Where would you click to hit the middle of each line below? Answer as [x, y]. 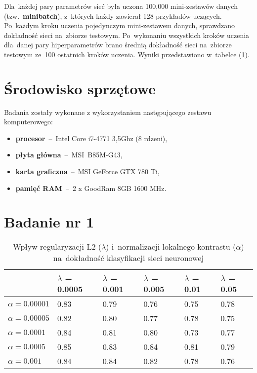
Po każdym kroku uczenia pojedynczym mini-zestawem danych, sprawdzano [120, 25]
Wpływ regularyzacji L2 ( [57, 247]
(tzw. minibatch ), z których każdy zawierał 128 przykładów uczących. [113, 16]
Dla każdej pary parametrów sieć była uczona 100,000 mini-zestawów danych [121, 6]
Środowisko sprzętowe [80, 88]
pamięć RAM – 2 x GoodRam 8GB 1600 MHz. [91, 188]
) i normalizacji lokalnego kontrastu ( [171, 247]
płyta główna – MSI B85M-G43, [69, 155]
